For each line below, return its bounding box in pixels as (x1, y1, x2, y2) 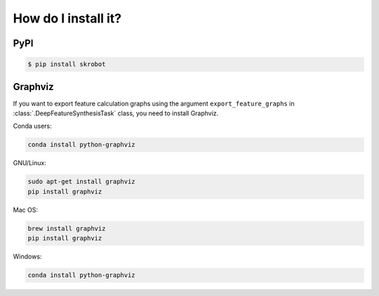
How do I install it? (13, 11, 122, 26)
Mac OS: (13, 205, 39, 214)
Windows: (13, 252, 42, 261)
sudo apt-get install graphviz (27, 178, 136, 186)
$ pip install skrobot (27, 60, 106, 68)
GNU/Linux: (13, 159, 47, 167)
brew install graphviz (27, 224, 106, 232)
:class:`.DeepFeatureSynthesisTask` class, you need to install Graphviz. (13, 109, 219, 117)
